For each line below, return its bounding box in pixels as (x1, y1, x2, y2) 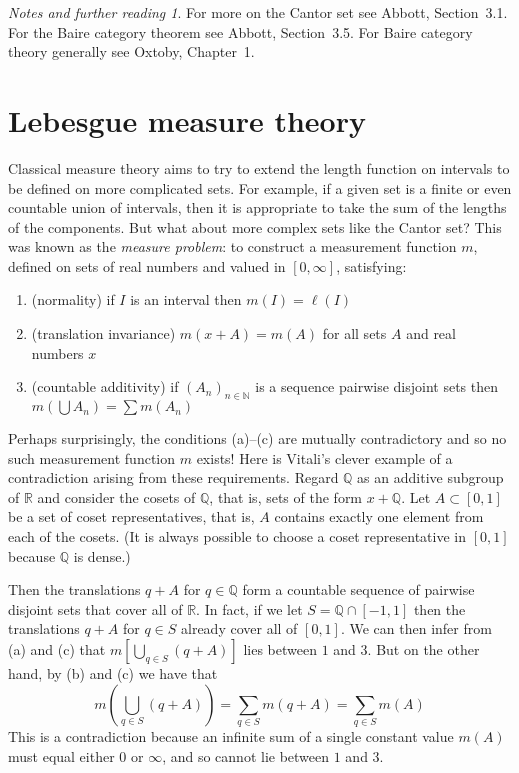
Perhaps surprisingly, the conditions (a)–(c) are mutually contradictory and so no (8, 428, 507, 449)
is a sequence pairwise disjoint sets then (255, 376, 498, 397)
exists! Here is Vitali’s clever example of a (196, 447, 453, 468)
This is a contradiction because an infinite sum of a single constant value (8, 725, 454, 746)
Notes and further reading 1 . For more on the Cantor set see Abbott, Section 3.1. (8, 2, 508, 22)
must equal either (8, 745, 115, 766)
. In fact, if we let (196, 598, 303, 619)
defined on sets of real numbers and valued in (8, 255, 286, 276)
